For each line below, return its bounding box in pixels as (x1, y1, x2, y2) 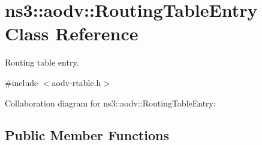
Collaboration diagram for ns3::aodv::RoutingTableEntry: (5, 96, 216, 109)
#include (5, 76, 38, 88)
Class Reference (5, 21, 138, 46)
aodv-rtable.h (52, 76, 101, 88)
